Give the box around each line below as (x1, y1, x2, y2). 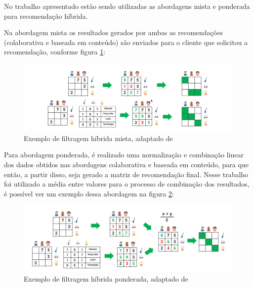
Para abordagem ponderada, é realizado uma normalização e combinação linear (4, 149, 244, 160)
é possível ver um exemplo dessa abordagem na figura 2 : (4, 188, 174, 198)
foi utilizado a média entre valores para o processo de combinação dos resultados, (4, 179, 250, 189)
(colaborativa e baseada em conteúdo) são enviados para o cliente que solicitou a (4, 37, 248, 47)
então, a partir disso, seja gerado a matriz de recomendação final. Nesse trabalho (4, 169, 249, 179)
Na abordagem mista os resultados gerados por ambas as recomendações (4, 27, 223, 38)
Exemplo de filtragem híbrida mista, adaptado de (24, 133, 173, 143)
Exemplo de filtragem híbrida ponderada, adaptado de (24, 274, 188, 284)
